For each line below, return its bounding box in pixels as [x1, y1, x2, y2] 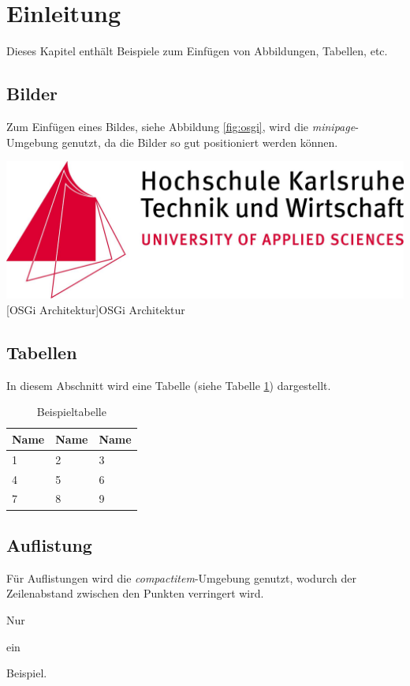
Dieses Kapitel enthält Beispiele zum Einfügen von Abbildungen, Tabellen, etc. [6, 43, 388, 59]
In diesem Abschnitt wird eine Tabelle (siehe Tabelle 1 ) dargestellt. [6, 377, 331, 393]
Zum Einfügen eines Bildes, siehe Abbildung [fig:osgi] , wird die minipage [6, 118, 356, 134]
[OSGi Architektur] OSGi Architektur [6, 301, 185, 317]
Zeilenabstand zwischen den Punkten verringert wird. [6, 585, 264, 602]
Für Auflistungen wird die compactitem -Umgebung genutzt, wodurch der [6, 569, 356, 586]
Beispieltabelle [36, 403, 106, 420]
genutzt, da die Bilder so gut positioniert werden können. [61, 133, 338, 150]
